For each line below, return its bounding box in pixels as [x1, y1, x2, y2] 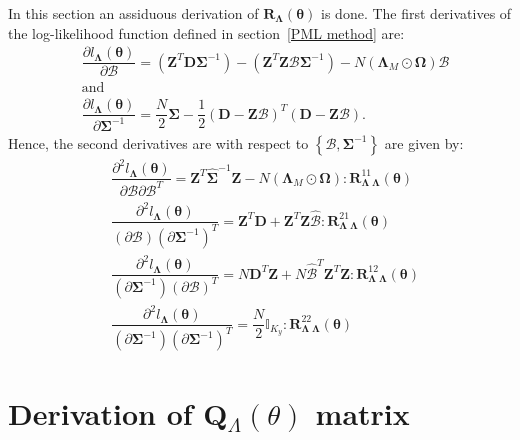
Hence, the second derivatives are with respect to [8, 132, 309, 153]
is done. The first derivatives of [321, 3, 512, 23]
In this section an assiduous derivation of [8, 3, 259, 23]
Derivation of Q [8, 392, 228, 433]
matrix [315, 392, 410, 433]
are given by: [384, 132, 464, 153]
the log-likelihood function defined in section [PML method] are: [8, 22, 405, 43]
